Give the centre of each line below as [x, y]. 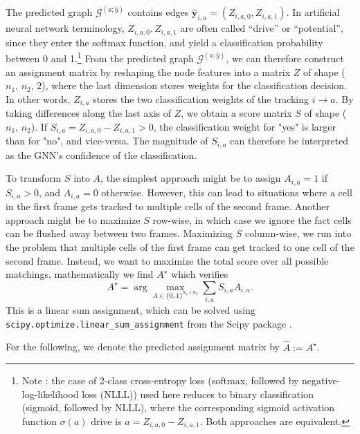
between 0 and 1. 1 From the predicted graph [100, 57]
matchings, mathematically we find [80, 274]
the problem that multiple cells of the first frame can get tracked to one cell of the [180, 246]
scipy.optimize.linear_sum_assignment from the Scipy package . [149, 323]
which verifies [200, 274]
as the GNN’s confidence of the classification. [101, 154]
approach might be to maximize [73, 219]
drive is [106, 421]
